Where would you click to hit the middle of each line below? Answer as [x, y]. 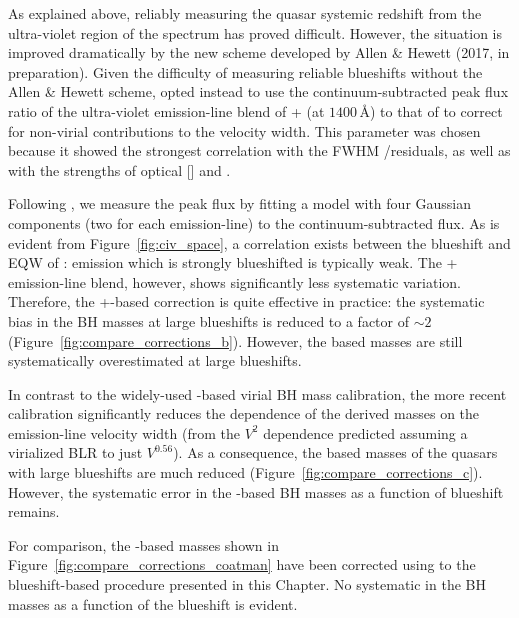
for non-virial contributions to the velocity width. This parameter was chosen [244, 130]
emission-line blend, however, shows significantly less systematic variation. [235, 281]
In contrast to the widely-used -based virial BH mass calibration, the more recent [257, 393]
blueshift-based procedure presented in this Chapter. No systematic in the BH [247, 584]
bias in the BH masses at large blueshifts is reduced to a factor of [208, 320]
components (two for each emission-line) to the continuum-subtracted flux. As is [254, 222]
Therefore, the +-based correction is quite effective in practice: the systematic [246, 301]
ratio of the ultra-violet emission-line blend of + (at [166, 110]
